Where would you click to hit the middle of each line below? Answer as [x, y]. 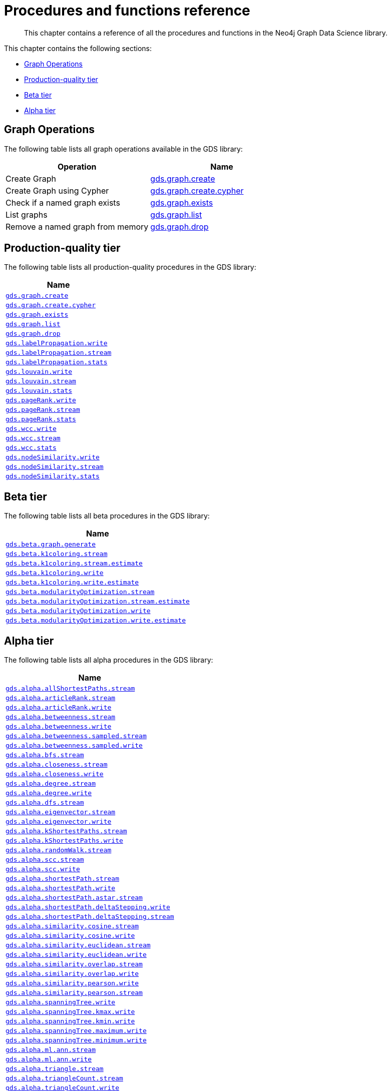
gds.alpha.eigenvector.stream [61, 812]
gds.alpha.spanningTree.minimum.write [76, 1040]
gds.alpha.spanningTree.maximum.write [76, 1031]
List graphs [27, 214]
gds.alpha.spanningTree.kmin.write [70, 1021]
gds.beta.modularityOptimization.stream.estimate [98, 602]
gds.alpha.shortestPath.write [61, 888]
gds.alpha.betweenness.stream [61, 717]
